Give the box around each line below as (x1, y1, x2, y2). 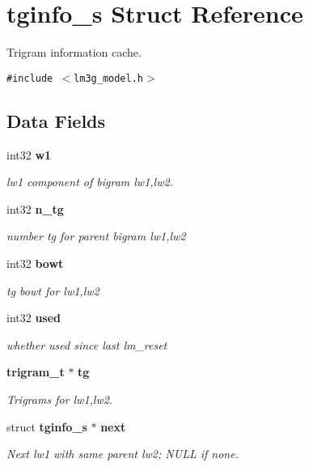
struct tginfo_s (6, 418, 87, 435)
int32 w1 (6, 146, 52, 163)
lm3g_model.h (74, 72, 143, 84)
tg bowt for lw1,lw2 (6, 282, 99, 299)
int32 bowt (6, 254, 64, 271)
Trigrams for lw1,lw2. (6, 390, 113, 407)
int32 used (6, 309, 61, 326)
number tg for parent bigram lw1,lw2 (6, 227, 186, 244)
